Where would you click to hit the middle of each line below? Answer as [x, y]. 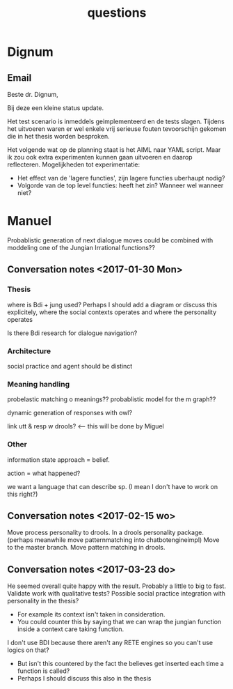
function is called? [43, 671]
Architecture [29, 351]
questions [117, 13]
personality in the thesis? [43, 601]
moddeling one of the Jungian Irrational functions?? [81, 247]
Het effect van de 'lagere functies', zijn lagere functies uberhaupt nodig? [121, 178]
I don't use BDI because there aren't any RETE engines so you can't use [110, 643]
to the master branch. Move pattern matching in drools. [86, 548]
